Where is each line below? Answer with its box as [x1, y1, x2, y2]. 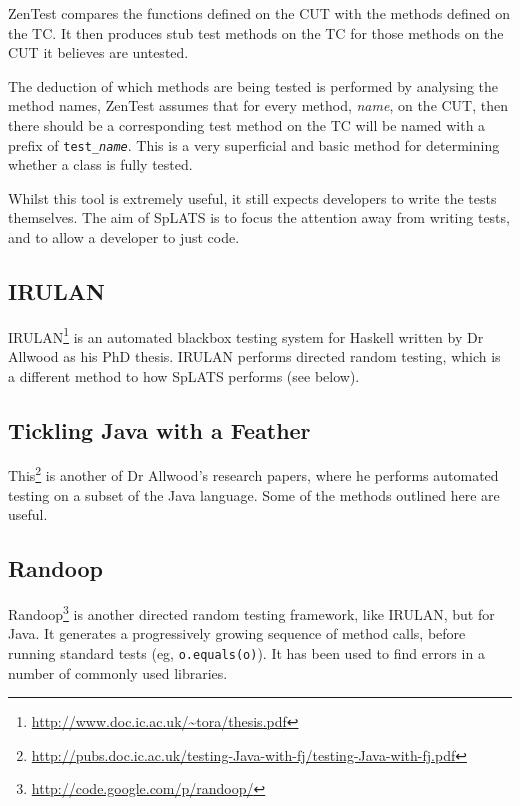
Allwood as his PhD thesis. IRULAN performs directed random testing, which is [8, 346, 501, 367]
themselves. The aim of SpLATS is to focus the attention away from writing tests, [8, 207, 510, 228]
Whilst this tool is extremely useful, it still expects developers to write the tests [8, 187, 497, 208]
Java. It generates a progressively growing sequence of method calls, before [8, 623, 466, 644]
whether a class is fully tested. [8, 154, 193, 175]
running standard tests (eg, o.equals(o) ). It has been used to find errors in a [8, 642, 485, 663]
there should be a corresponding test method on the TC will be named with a [8, 114, 486, 135]
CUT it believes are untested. [8, 42, 189, 63]
